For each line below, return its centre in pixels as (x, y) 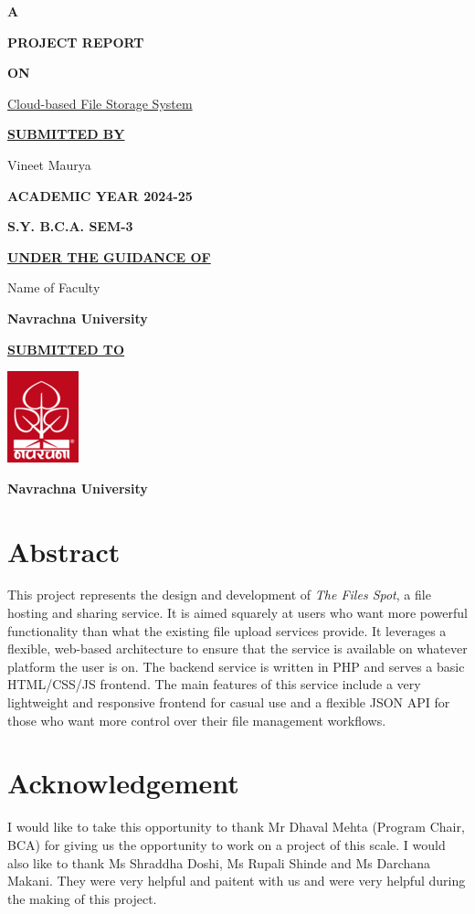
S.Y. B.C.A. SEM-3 (70, 226)
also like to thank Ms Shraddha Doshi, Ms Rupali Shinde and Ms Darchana (219, 862)
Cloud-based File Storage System (100, 103)
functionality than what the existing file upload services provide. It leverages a (227, 630)
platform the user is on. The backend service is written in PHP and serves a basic (236, 666)
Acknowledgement (123, 783)
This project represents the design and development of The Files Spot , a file (219, 595)
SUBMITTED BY (66, 134)
